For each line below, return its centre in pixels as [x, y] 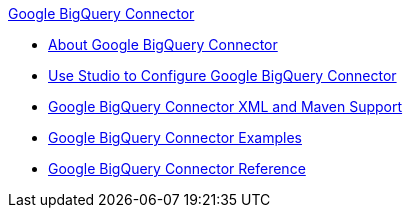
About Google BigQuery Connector [163, 44]
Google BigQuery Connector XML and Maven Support [225, 106]
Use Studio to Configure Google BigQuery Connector [222, 75]
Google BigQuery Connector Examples [175, 137]
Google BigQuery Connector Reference [177, 168]
